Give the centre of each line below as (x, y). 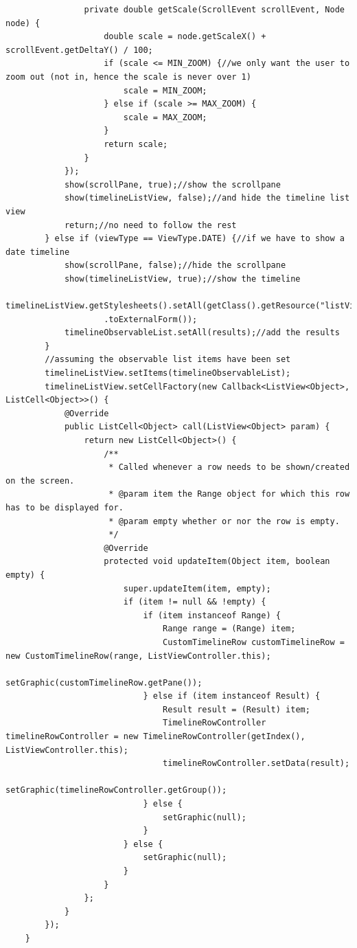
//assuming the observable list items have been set (168, 360)
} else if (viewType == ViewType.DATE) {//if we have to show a (195, 239)
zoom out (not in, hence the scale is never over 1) (128, 77)
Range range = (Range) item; (229, 629)
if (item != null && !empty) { (195, 602)
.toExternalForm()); (151, 319)
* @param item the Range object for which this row (229, 494)
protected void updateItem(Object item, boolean (217, 562)
